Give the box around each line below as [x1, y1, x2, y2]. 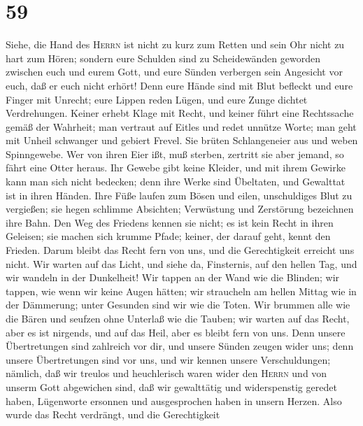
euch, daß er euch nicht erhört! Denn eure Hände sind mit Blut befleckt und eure [6, 78, 353, 92]
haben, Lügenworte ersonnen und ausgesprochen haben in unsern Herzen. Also [6, 393, 342, 408]
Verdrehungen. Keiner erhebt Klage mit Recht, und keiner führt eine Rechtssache [6, 106, 354, 120]
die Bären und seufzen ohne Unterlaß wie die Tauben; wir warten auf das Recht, [6, 311, 350, 325]
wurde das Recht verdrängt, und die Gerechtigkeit [6, 407, 220, 422]
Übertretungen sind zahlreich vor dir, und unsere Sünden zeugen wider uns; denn [6, 339, 354, 353]
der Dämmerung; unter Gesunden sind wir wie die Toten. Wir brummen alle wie [6, 297, 350, 312]
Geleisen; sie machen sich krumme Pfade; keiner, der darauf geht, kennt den [6, 229, 331, 243]
